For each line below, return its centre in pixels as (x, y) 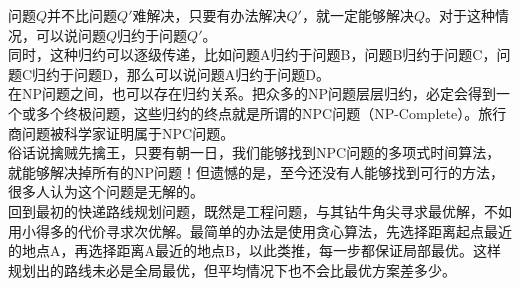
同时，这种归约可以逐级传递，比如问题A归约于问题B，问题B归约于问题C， (252, 54)
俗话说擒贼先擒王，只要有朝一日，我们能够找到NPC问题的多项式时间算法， (254, 152)
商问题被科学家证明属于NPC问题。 (121, 132)
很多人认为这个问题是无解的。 (106, 191)
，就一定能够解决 (357, 15)
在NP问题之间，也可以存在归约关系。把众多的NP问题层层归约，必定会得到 (252, 93)
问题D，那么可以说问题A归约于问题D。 (202, 73)
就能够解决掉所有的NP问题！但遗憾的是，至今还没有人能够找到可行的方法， (256, 171)
